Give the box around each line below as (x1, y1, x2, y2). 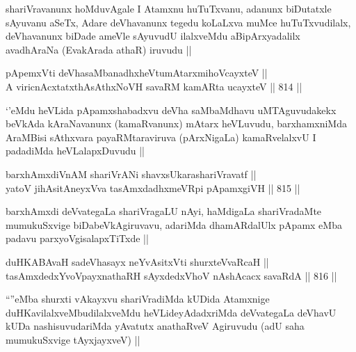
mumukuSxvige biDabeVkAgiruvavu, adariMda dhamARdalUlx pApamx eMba (6, 217, 342, 232)
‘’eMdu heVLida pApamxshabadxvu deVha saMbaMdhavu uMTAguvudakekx (6, 102, 337, 117)
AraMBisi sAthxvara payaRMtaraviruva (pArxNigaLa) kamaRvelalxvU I (6, 129, 316, 144)
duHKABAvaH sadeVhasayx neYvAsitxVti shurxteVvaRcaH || (6, 254, 269, 269)
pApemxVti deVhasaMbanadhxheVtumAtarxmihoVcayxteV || (6, 65, 268, 80)
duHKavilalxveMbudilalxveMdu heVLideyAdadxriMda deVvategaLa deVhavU (6, 305, 337, 319)
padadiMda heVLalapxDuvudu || (6, 143, 145, 158)
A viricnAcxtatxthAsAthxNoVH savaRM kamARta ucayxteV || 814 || (6, 79, 302, 93)
